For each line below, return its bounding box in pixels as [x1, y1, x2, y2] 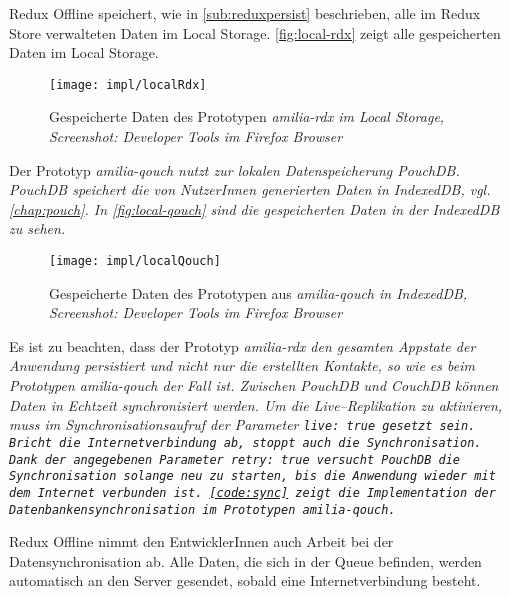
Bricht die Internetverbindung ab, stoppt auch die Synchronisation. [9, 435, 482, 450]
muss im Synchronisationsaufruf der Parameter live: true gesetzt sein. [9, 414, 476, 435]
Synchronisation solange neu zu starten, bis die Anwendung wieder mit [9, 469, 496, 484]
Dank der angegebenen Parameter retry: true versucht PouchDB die [9, 452, 461, 467]
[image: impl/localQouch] [49, 254, 221, 268]
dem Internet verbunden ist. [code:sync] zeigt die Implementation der [9, 485, 496, 500]
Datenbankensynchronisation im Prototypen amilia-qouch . [9, 502, 396, 517]
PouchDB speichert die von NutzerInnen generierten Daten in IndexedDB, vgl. [9, 179, 491, 200]
